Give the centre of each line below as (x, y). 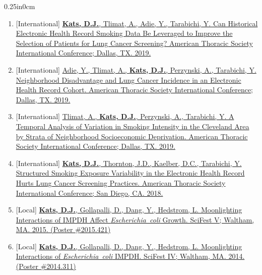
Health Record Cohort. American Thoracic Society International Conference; (134, 90)
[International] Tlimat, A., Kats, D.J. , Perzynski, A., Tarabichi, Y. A (125, 116)
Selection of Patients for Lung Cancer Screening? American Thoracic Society (134, 43)
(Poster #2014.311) (46, 266)
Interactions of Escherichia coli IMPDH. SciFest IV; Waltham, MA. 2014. (130, 256)
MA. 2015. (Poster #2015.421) (63, 229)
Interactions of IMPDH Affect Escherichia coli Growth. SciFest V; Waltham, (135, 219)
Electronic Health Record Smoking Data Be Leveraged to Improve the (124, 33)
